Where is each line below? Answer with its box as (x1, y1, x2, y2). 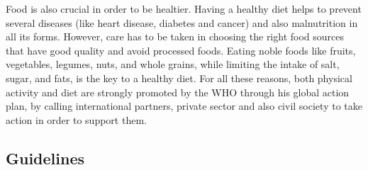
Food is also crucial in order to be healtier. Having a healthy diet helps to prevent (6, 1, 362, 16)
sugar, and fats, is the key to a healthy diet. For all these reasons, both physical (6, 70, 352, 85)
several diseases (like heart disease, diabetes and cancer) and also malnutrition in (6, 15, 358, 30)
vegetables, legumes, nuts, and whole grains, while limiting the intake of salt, (6, 57, 340, 72)
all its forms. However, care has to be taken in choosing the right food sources (6, 29, 345, 44)
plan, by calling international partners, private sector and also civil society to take (6, 98, 362, 113)
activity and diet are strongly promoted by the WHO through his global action (6, 84, 350, 99)
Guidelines (6, 147, 85, 169)
